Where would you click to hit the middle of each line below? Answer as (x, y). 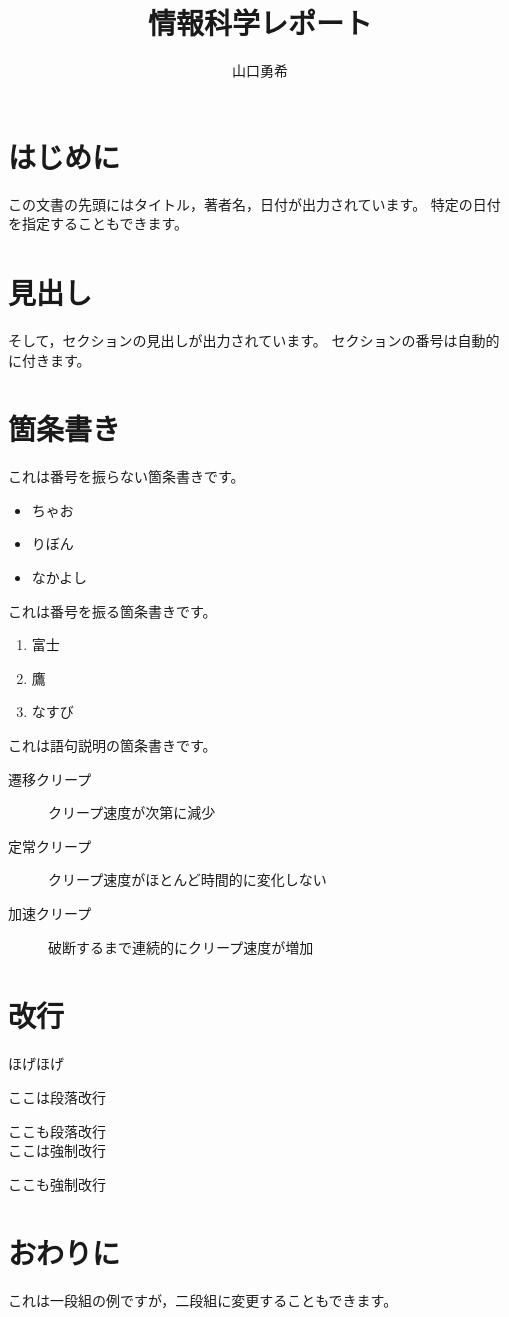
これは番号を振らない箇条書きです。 (126, 476)
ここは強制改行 (57, 1150)
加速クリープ (50, 913)
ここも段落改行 (57, 1130)
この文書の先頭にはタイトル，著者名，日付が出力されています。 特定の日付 (254, 203)
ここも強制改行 (57, 1183)
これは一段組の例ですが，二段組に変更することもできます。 (203, 1300)
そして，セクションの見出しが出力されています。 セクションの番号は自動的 (254, 339)
